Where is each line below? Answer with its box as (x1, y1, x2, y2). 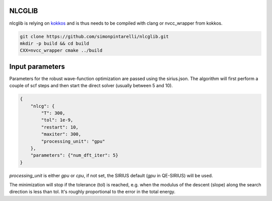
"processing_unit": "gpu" (41, 139, 105, 144)
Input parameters (9, 62, 65, 71)
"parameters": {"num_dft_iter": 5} (30, 153, 118, 158)
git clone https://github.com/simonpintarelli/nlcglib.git (20, 33, 169, 39)
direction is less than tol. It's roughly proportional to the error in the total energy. (9, 189, 176, 195)
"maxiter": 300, (41, 131, 82, 137)
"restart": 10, (41, 124, 79, 130)
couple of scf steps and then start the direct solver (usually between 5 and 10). (9, 83, 173, 89)
